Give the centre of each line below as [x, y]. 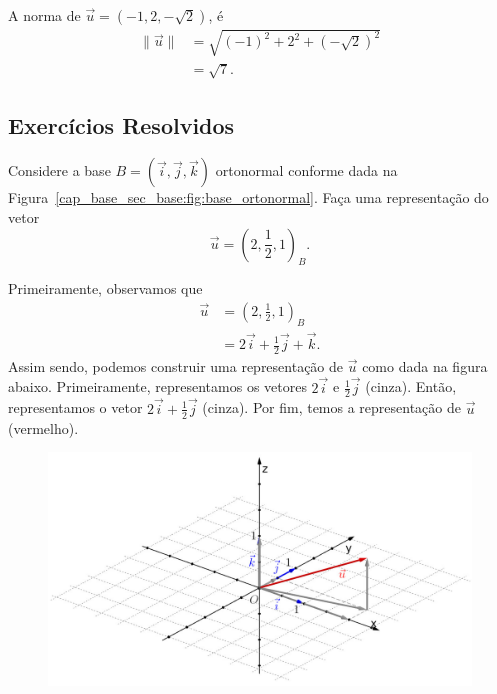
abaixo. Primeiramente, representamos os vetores [157, 386]
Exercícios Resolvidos [121, 124]
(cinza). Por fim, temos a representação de [331, 407]
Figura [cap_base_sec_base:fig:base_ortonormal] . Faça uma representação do [248, 197]
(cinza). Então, [411, 386]
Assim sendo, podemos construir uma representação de [176, 365]
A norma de [44, 15]
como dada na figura [425, 365]
